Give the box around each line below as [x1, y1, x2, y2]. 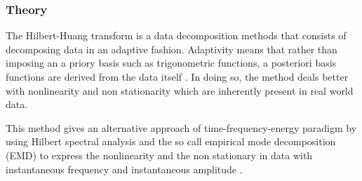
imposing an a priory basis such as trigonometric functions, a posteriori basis [6, 55, 337, 70]
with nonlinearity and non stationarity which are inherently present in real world [6, 83, 354, 98]
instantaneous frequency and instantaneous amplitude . [6, 161, 243, 176]
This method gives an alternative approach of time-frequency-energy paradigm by [6, 120, 357, 135]
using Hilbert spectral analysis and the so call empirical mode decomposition [6, 134, 336, 149]
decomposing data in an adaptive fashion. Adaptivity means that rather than [6, 41, 337, 56]
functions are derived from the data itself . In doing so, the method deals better [6, 69, 349, 83]
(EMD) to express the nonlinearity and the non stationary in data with [6, 147, 313, 162]
